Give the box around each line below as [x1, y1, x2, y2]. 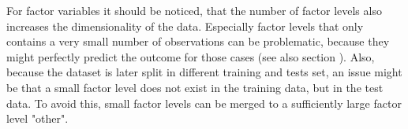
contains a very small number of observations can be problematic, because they [6, 33, 390, 50]
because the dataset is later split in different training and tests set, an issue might [6, 64, 402, 80]
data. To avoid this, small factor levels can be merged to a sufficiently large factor [6, 94, 402, 111]
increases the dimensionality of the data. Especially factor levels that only [6, 17, 364, 34]
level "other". [6, 110, 69, 127]
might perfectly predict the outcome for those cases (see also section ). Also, [6, 48, 375, 64]
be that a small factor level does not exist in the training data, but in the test [6, 79, 384, 95]
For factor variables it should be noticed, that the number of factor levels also [6, 2, 382, 18]
